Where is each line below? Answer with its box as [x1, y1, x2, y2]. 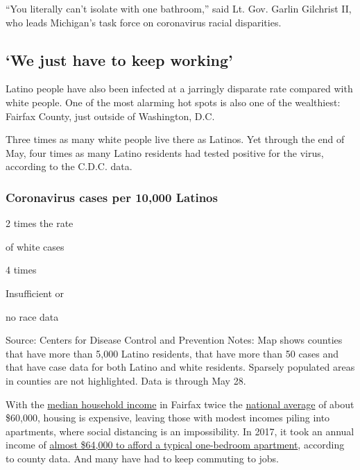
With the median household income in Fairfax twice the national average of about [6, 396, 354, 411]
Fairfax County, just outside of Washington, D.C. [6, 108, 215, 123]
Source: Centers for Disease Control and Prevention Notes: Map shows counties [6, 333, 343, 347]
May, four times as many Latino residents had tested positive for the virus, [6, 145, 324, 160]
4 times [6, 262, 37, 277]
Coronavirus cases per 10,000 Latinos [6, 188, 218, 205]
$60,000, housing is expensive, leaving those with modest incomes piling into [6, 410, 330, 425]
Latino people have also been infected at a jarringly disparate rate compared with [6, 81, 353, 96]
